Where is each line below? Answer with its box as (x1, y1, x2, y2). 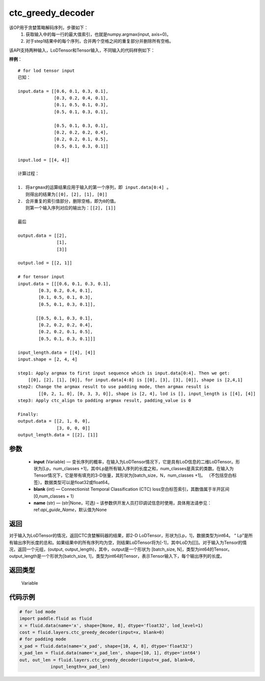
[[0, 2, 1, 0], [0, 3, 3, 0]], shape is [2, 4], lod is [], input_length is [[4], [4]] (38, 391, 256, 397)
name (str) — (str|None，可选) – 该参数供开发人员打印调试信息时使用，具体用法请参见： (33, 500, 212, 506)
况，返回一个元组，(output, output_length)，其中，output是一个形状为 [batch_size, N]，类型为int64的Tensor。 (9, 546, 233, 552)
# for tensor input (18, 274, 65, 280)
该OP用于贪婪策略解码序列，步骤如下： (9, 25, 88, 30)
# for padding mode (19, 636, 66, 642)
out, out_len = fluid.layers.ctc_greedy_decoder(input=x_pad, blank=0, (19, 657, 196, 663)
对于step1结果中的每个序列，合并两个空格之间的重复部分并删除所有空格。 (26, 38, 174, 44)
